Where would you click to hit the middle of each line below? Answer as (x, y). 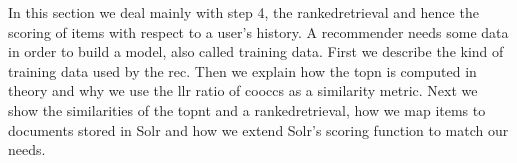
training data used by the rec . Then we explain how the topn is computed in (242, 70)
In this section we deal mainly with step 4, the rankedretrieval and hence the (243, 12)
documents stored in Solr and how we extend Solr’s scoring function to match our (258, 129)
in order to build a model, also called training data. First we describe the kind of (256, 51)
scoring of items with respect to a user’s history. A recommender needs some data (258, 31)
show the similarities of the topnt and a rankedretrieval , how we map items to (247, 109)
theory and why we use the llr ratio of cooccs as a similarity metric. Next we (243, 90)
